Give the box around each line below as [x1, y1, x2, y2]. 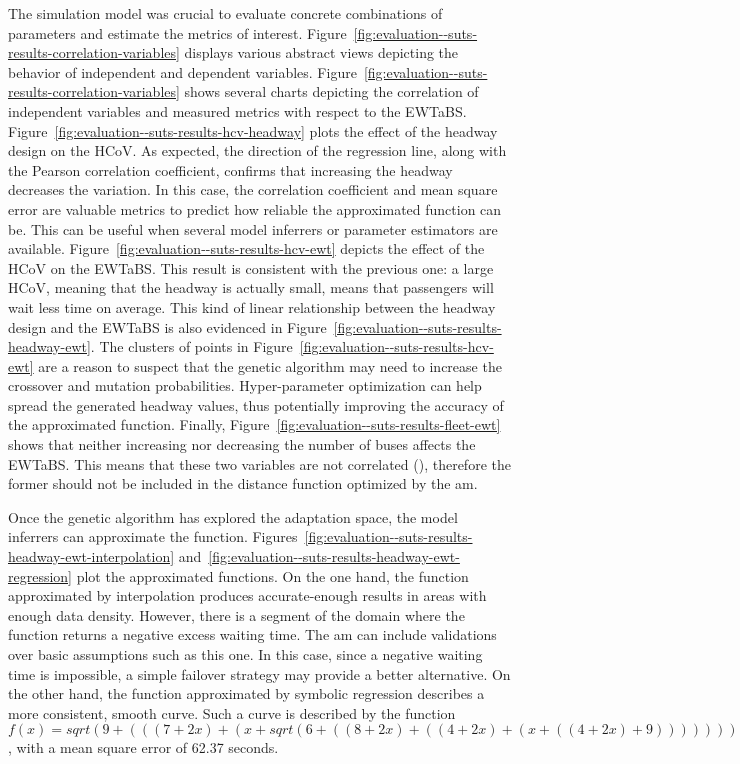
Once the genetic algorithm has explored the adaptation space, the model [8, 506, 458, 527]
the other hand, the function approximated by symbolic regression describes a [8, 683, 485, 704]
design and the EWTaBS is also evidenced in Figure [8, 316, 327, 337]
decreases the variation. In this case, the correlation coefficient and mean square [8, 179, 498, 200]
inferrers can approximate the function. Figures [8, 526, 298, 547]
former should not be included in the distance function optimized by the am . [8, 473, 478, 494]
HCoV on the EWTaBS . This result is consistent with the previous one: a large [8, 257, 494, 278]
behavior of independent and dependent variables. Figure [8, 61, 357, 82]
